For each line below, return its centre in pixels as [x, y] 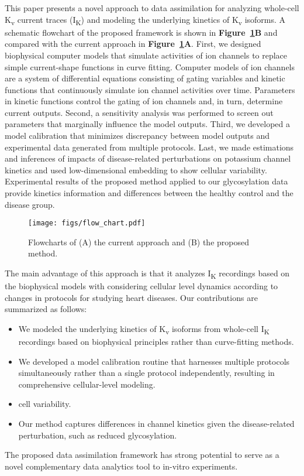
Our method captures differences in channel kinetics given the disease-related [156, 424]
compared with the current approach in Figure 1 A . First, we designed [133, 44]
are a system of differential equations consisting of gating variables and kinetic [145, 78]
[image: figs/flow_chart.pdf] [87, 223]
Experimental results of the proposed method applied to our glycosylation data [146, 181]
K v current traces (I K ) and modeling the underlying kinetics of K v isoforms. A [145, 20]
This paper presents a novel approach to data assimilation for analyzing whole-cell [152, 8]
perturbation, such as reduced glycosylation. [98, 435]
